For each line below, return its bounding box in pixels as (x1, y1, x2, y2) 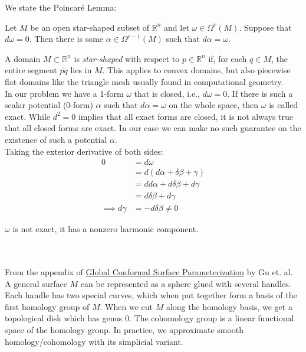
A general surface (5, 277, 67, 289)
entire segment (5, 64, 57, 76)
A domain (5, 52, 41, 64)
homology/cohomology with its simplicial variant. (5, 335, 183, 347)
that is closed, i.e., (134, 87, 200, 99)
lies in (70, 64, 92, 76)
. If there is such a (227, 87, 293, 99)
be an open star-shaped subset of (30, 21, 150, 33)
